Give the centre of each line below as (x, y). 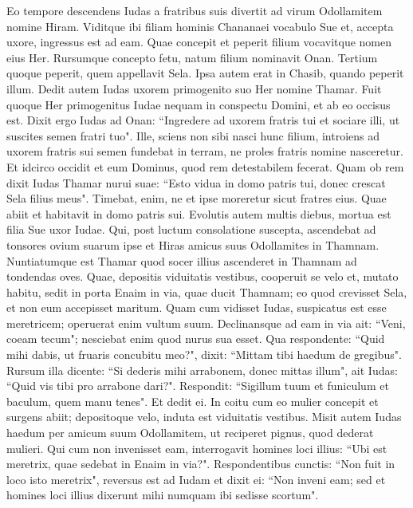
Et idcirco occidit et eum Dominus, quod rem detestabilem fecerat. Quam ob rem (205, 166)
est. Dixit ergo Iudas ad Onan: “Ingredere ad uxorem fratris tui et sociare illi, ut (203, 120)
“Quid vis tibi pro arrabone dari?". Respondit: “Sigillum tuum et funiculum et (198, 386)
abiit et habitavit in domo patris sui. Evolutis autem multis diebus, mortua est (199, 213)
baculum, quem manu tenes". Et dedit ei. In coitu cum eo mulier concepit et (193, 401)
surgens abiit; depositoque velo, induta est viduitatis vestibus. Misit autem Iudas (204, 417)
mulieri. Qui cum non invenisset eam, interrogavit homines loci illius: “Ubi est (197, 448)
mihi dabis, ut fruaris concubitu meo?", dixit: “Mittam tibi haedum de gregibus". (204, 354)
